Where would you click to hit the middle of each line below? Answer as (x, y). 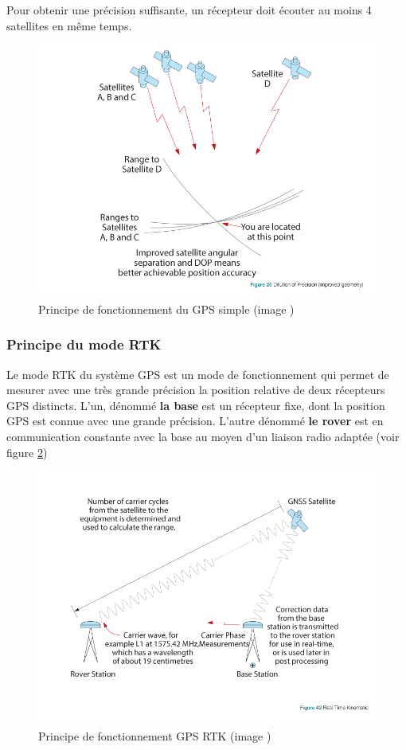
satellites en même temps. (69, 25)
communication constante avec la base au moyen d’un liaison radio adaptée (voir (203, 436)
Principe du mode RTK (84, 344)
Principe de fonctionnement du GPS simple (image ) (166, 309)
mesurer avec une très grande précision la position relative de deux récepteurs (196, 390)
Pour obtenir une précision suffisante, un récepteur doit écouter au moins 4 (189, 10)
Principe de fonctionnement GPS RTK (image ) (155, 735)
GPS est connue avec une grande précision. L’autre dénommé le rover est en (195, 421)
